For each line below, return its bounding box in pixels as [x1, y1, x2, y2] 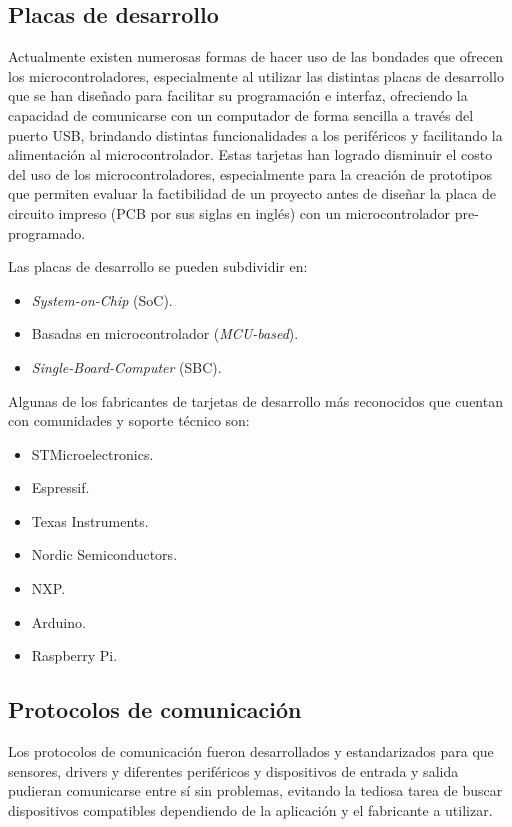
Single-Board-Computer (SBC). [31, 356, 222, 377]
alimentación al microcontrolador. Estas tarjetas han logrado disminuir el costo [8, 144, 493, 165]
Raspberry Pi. [31, 645, 118, 666]
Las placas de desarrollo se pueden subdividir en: [8, 256, 308, 277]
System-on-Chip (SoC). [31, 289, 173, 310]
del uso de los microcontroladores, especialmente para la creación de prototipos [8, 163, 492, 184]
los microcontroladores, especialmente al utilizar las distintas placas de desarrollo [8, 65, 504, 86]
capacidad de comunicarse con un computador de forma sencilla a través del [8, 104, 474, 125]
